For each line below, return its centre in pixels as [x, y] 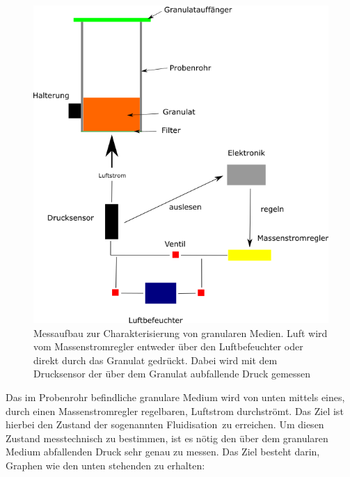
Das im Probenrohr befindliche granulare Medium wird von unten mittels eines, [175, 397]
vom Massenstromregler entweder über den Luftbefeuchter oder [168, 346]
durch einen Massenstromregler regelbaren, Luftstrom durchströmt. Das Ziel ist [175, 410]
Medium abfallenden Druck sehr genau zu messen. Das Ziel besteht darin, [163, 452]
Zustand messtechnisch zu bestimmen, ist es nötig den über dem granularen [167, 438]
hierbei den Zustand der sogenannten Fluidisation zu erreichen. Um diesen [165, 424]
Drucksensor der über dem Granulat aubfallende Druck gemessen [172, 374]
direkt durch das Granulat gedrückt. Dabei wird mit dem [156, 360]
